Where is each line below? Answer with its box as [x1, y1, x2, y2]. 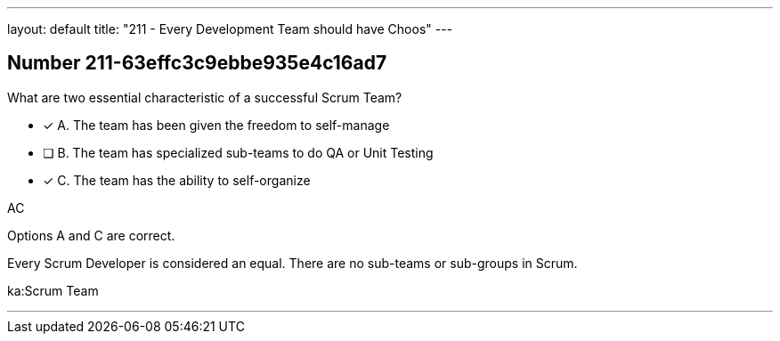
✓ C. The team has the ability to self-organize [43, 172, 311, 188]
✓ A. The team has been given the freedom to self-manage [43, 117, 390, 133]
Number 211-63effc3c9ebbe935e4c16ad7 [7, 52, 387, 75]
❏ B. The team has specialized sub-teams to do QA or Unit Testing [43, 144, 434, 160]
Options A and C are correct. [7, 227, 175, 243]
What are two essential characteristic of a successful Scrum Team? [7, 89, 402, 105]
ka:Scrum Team [7, 282, 99, 298]
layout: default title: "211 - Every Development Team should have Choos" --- [7, 21, 453, 37]
